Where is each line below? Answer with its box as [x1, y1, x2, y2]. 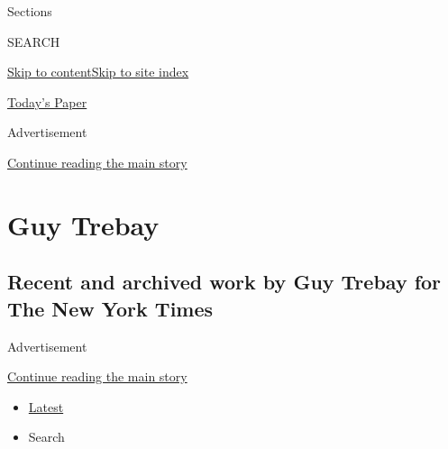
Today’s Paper [7, 92, 87, 111]
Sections [7, 2, 52, 20]
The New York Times [7, 294, 214, 322]
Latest [28, 397, 64, 416]
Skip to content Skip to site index [7, 62, 189, 81]
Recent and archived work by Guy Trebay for [7, 268, 442, 296]
